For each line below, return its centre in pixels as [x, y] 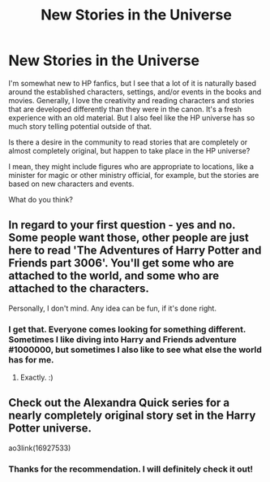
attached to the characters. [79, 289]
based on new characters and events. [71, 184]
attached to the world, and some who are [114, 276]
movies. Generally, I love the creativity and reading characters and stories [131, 100]
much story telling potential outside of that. [80, 126]
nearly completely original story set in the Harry [132, 416]
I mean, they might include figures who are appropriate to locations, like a [131, 166]
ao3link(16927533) [40, 448]
